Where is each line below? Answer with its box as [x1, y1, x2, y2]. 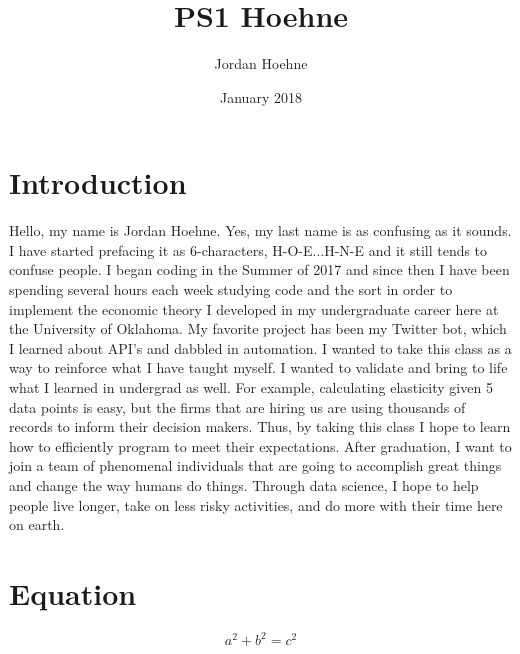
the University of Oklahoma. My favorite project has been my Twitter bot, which [9, 318, 507, 339]
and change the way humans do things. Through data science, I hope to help [9, 474, 479, 495]
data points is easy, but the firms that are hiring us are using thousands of [9, 396, 466, 417]
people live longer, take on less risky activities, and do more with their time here [9, 494, 503, 515]
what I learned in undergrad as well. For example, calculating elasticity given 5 [9, 377, 493, 397]
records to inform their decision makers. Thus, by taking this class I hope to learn [9, 416, 511, 437]
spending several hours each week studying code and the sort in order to [9, 279, 453, 300]
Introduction [9, 162, 187, 203]
